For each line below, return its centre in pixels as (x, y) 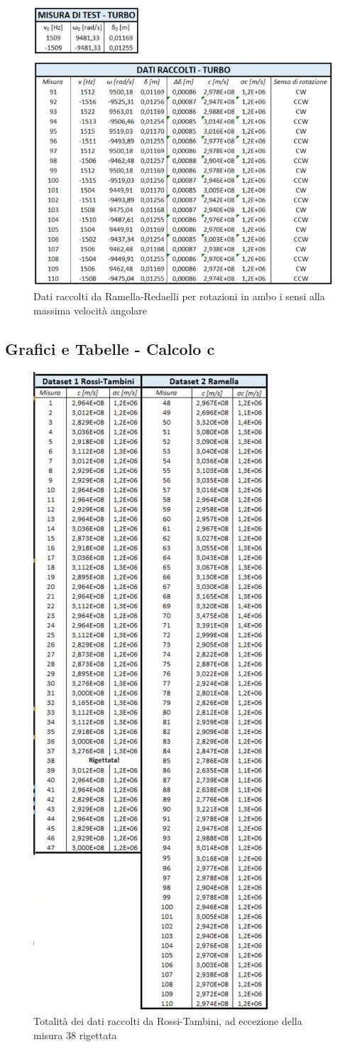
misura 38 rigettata (75, 1035)
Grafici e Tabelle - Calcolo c (110, 348)
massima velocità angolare (91, 310)
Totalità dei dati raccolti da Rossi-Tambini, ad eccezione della (168, 1021)
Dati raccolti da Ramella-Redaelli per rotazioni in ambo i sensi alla (179, 296)
